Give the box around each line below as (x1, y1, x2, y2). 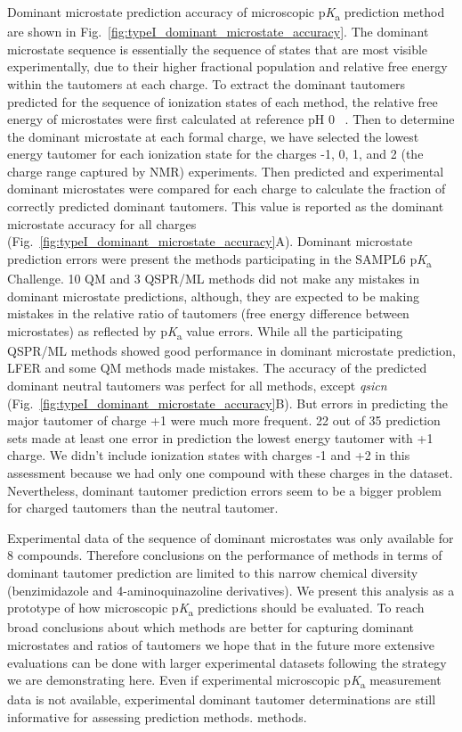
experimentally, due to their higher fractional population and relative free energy (7, 57, 448, 76)
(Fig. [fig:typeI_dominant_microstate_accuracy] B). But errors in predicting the (7, 393, 448, 412)
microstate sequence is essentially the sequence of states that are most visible (7, 39, 428, 58)
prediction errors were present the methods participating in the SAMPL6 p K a (7, 249, 432, 270)
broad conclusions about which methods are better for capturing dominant (7, 618, 415, 637)
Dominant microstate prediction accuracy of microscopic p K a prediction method (7, 3, 445, 23)
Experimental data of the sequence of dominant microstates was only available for (7, 528, 454, 547)
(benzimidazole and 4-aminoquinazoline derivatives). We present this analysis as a (7, 580, 455, 599)
